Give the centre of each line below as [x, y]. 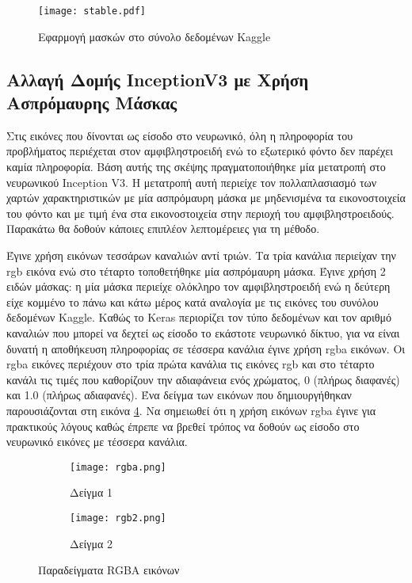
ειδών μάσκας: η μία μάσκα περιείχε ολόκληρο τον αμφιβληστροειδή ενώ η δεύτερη [198, 286]
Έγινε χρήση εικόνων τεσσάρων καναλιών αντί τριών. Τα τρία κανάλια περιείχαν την [201, 255]
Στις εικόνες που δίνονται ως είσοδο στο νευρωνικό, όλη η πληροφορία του [180, 135]
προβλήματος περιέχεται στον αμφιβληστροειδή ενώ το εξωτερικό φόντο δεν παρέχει [200, 151]
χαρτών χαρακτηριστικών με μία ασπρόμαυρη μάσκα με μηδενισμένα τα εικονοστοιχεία [206, 198]
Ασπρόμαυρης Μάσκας [92, 103]
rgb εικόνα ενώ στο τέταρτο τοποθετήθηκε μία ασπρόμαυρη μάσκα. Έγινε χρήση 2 [196, 271]
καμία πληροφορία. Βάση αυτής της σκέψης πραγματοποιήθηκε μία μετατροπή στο [196, 167]
